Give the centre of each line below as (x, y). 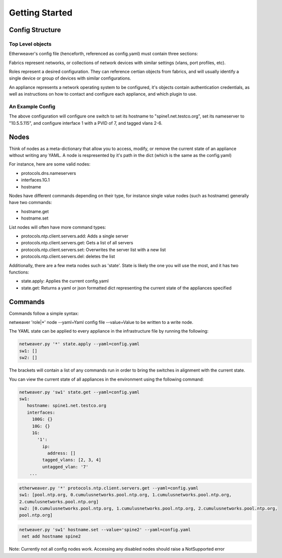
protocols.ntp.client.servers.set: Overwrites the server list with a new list (93, 250)
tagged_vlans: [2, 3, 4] (72, 460)
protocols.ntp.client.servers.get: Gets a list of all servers (77, 243)
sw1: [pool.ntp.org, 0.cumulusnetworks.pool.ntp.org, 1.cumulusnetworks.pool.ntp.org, (125, 495)
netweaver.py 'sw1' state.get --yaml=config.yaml (79, 392)
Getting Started (41, 13)
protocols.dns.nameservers (49, 173)
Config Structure (35, 30)
